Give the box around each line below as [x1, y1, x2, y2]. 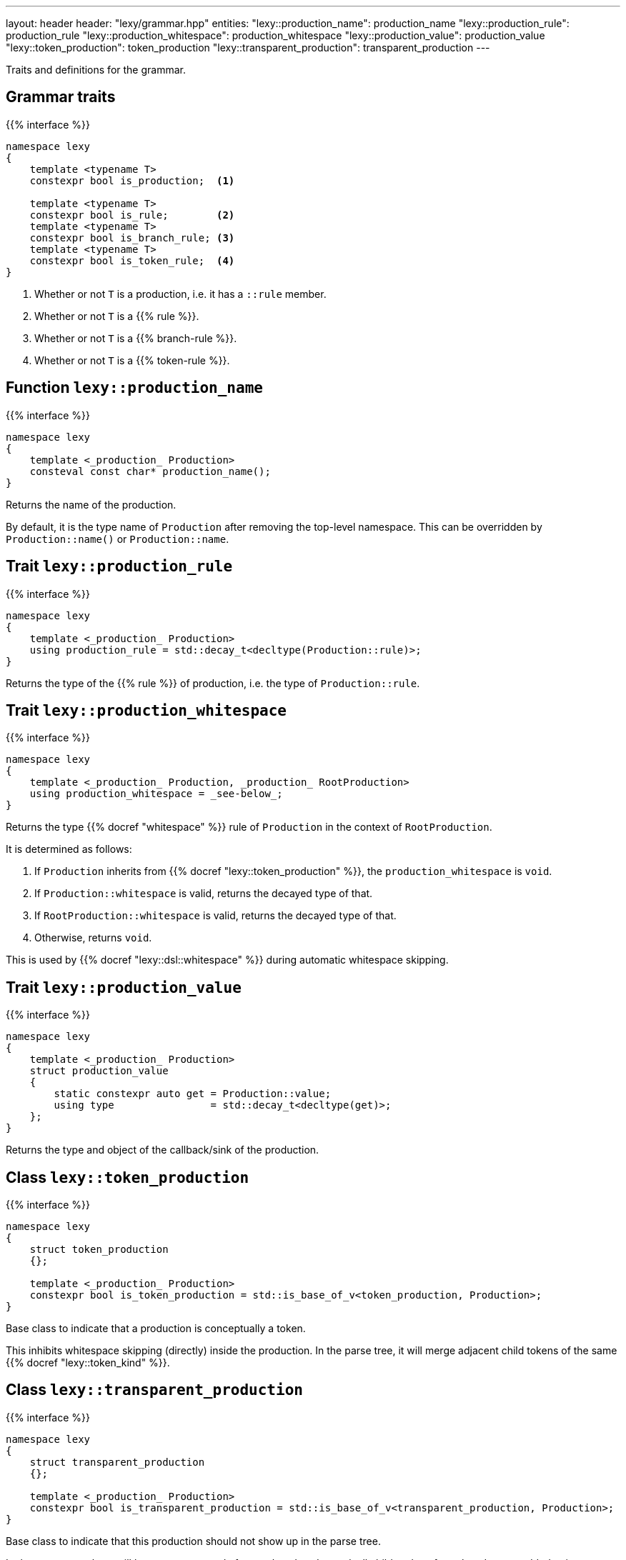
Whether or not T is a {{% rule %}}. [34, 309, 199, 322]
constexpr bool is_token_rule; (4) [29, 254, 235, 266]
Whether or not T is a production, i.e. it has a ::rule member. [34, 287, 327, 300]
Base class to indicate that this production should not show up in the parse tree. [6, 1534, 381, 1547]
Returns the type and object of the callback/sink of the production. [6, 1144, 319, 1156]
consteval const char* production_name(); [29, 465, 271, 477]
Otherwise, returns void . [34, 931, 152, 944]
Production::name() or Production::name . [6, 532, 229, 545]
